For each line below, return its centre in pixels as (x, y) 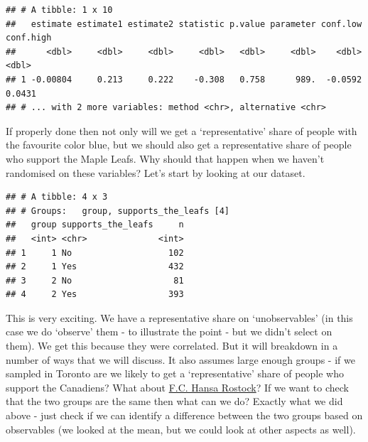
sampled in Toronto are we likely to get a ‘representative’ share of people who (175, 373)
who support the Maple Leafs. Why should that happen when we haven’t (165, 158)
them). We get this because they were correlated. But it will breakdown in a (172, 346)
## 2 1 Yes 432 (95, 267)
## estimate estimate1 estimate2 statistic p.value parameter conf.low (184, 24)
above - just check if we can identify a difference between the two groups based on (184, 415)
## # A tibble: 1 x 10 (59, 10)
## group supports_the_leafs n (95, 225)
